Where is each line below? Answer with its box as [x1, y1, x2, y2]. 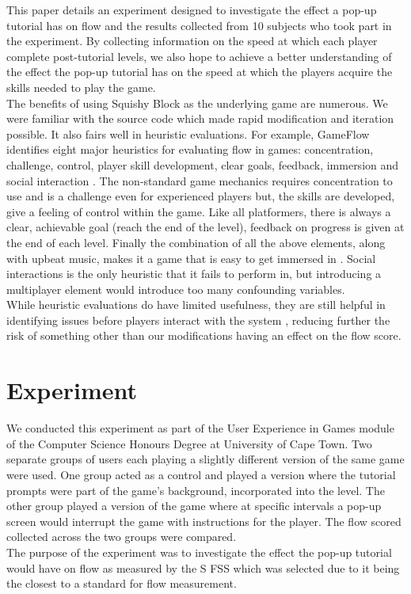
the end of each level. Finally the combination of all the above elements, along [6, 234, 386, 250]
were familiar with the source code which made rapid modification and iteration [6, 110, 394, 127]
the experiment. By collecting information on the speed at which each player [6, 32, 378, 49]
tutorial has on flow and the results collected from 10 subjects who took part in [6, 17, 392, 33]
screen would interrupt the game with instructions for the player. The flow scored [6, 512, 401, 529]
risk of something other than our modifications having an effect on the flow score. [6, 327, 401, 344]
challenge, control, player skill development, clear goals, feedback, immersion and [6, 156, 399, 173]
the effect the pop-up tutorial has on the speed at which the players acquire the [6, 63, 393, 80]
